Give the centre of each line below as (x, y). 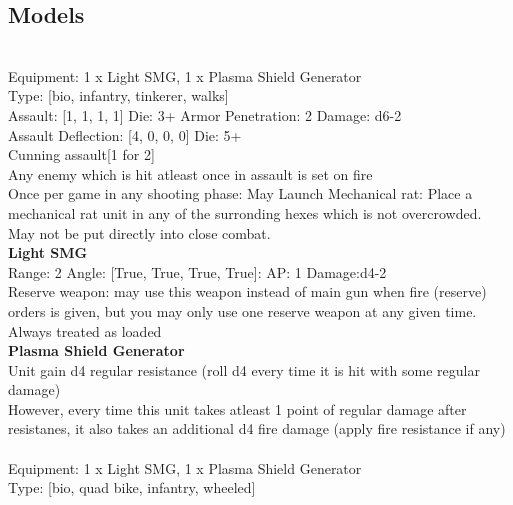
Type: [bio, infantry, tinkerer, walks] (118, 95)
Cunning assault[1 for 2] (81, 154)
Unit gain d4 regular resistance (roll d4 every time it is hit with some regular (244, 369)
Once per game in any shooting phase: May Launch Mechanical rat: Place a (240, 193)
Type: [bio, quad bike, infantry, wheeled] (132, 487)
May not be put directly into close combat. (139, 232)
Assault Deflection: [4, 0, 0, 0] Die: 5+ (125, 134)
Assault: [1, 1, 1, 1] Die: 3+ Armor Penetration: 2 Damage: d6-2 (205, 114)
